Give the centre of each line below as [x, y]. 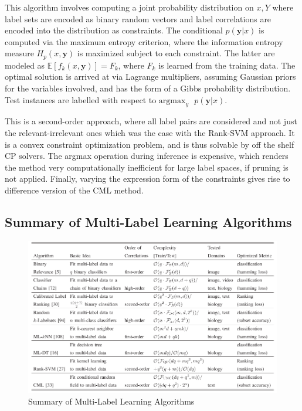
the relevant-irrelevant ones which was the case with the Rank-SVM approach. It [150, 133]
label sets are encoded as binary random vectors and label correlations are [138, 18]
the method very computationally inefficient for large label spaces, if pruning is [147, 167]
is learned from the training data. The [227, 65]
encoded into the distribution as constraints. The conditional [114, 30]
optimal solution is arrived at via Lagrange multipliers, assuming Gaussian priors [150, 77]
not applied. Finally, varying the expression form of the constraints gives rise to [147, 179]
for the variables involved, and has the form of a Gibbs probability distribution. [148, 88]
